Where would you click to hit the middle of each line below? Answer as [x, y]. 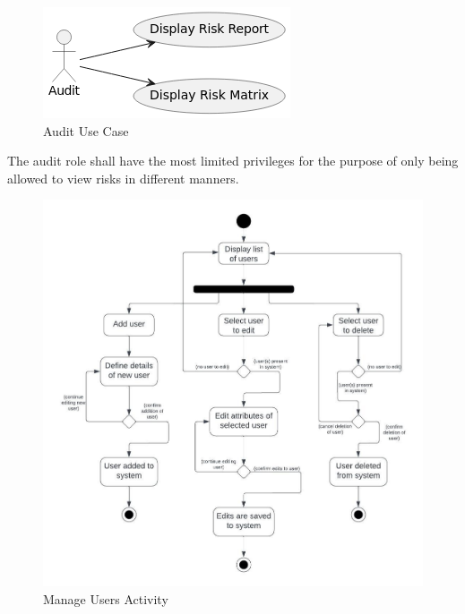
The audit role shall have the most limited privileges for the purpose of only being [233, 161]
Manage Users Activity [106, 598]
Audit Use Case [86, 130]
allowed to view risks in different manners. [123, 178]
